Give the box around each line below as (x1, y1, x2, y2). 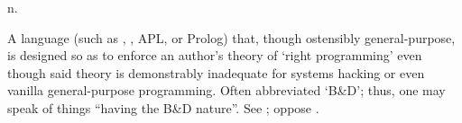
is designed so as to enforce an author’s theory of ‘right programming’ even (7, 46, 422, 65)
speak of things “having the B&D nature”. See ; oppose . (7, 98, 319, 117)
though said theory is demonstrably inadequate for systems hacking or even (7, 63, 425, 82)
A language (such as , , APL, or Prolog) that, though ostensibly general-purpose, (7, 28, 456, 47)
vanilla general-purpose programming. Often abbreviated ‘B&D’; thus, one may (7, 81, 446, 100)
